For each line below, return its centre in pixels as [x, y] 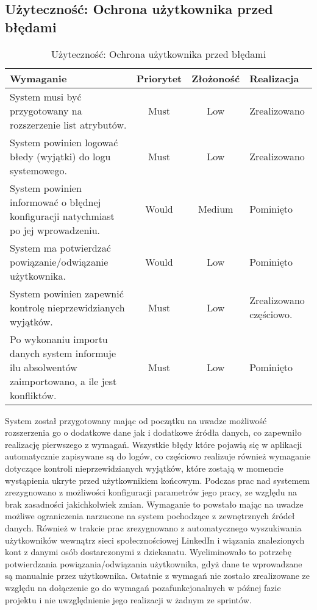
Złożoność [216, 78]
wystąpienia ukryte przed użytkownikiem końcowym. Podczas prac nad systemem [157, 480]
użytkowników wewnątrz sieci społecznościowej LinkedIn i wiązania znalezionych [155, 540]
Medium [216, 209]
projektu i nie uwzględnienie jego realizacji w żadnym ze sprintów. [128, 599]
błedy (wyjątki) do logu [60, 156]
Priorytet [159, 78]
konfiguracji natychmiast [62, 216]
